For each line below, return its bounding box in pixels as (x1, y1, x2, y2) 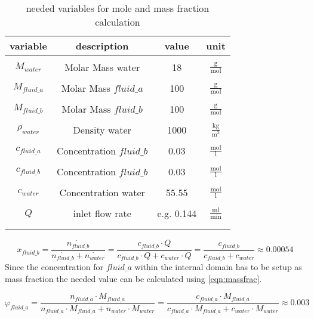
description (75, 39, 129, 52)
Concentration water (59, 185, 145, 199)
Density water (73, 123, 131, 137)
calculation (95, 15, 140, 29)
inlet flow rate (73, 206, 131, 220)
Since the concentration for (5, 261, 103, 273)
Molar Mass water (64, 60, 140, 74)
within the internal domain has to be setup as (134, 261, 302, 273)
